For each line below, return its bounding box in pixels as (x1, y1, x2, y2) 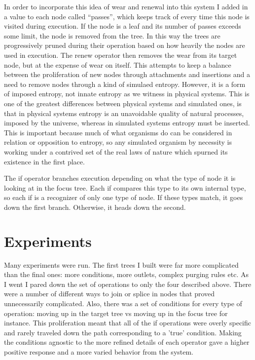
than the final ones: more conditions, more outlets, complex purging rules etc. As (4, 269, 249, 280)
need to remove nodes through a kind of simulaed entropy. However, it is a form (4, 79, 246, 89)
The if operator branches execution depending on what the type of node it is (4, 173, 236, 183)
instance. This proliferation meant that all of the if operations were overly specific (4, 318, 252, 328)
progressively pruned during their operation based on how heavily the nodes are (4, 40, 245, 50)
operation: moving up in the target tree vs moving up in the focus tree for (4, 308, 228, 318)
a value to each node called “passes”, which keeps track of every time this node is (4, 11, 250, 21)
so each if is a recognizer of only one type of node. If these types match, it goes (4, 192, 243, 202)
